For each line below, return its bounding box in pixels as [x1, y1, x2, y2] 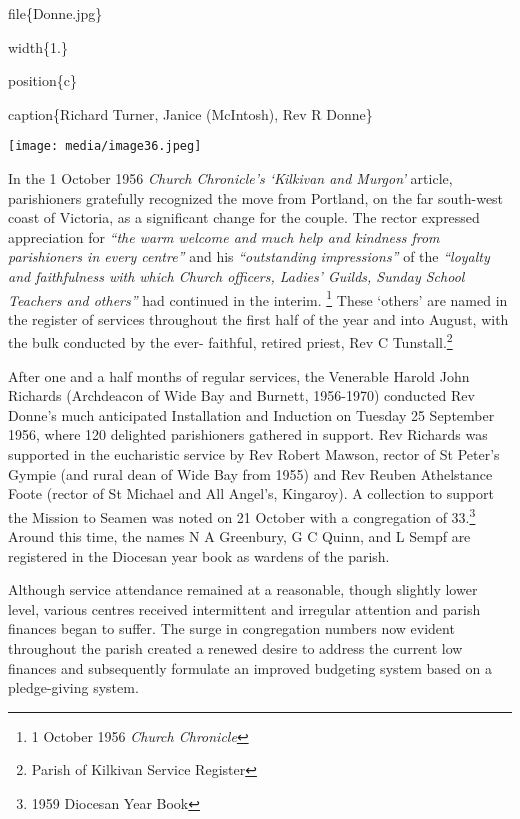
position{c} [8, 70, 77, 91]
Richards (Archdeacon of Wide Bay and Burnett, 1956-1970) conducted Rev [8, 385, 475, 406]
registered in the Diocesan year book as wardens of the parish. [8, 545, 390, 566]
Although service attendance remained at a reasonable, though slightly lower [8, 579, 478, 600]
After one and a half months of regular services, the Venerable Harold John [8, 365, 470, 386]
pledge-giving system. [8, 677, 139, 698]
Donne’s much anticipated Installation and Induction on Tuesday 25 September [8, 404, 495, 425]
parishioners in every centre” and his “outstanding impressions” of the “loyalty [8, 246, 490, 267]
